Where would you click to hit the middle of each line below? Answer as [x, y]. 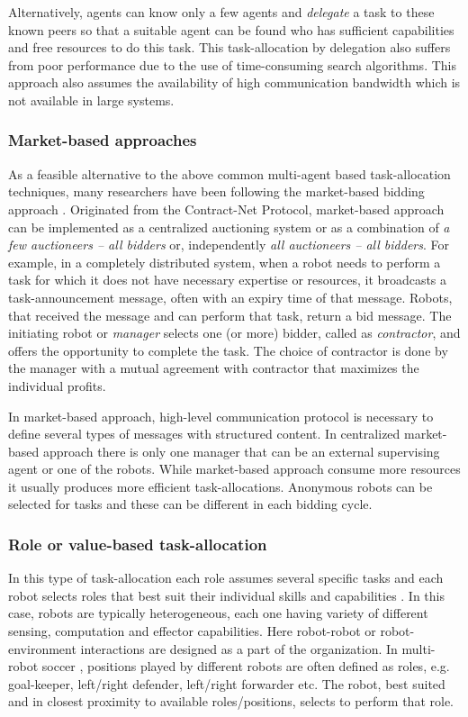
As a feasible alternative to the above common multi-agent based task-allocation [229, 173]
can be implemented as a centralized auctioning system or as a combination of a [229, 227]
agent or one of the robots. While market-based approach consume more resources [234, 469]
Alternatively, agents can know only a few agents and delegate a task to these [221, 12]
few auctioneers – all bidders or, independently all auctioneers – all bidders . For [229, 245]
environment [42, 648]
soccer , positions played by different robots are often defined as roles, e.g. [246, 666]
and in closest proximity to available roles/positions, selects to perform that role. [231, 701]
